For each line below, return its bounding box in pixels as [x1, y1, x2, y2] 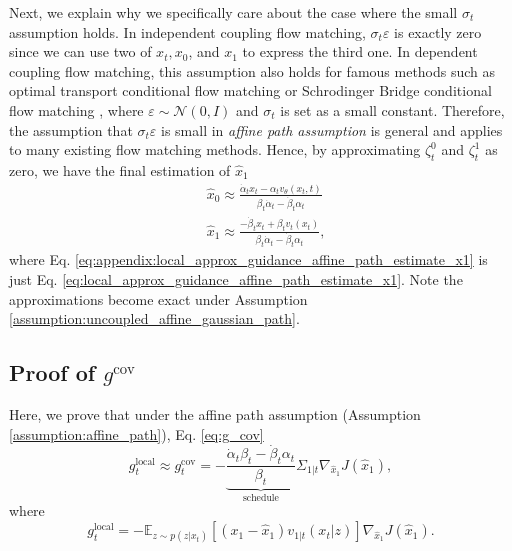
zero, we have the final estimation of [9, 159, 231, 180]
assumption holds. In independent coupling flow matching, [9, 21, 366, 42]
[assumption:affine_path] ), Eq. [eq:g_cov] [9, 423, 264, 444]
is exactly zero [394, 21, 482, 42]
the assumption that [9, 119, 133, 140]
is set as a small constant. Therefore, [280, 99, 505, 120]
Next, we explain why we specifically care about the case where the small [9, 2, 458, 22]
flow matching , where [9, 99, 144, 120]
